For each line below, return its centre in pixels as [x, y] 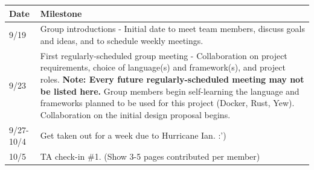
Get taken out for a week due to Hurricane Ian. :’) [133, 135]
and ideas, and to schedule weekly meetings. [122, 40]
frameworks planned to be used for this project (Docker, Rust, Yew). [167, 103]
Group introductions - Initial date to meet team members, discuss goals [172, 29]
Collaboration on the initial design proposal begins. [135, 114]
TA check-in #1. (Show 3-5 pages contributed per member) [150, 156]
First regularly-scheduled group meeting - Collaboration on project [164, 55]
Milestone [61, 13]
